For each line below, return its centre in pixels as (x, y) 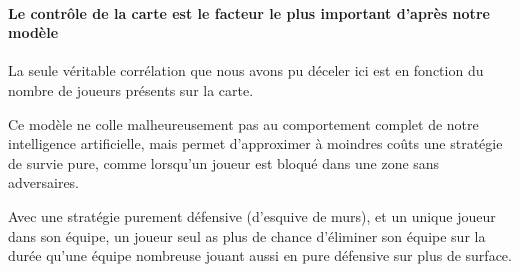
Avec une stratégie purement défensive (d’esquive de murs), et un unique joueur (252, 215)
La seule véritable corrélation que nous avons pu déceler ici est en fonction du (246, 70)
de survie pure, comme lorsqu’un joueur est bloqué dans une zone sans (224, 162)
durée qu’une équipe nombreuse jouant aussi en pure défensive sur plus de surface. (260, 255)
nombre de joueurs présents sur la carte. (131, 89)
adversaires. (44, 182)
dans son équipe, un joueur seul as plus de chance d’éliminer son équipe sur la (247, 235)
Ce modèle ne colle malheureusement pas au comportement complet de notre (243, 123)
